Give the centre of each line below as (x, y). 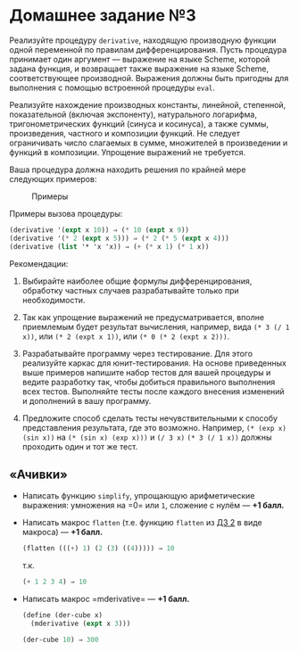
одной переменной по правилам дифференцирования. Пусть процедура (148, 49)
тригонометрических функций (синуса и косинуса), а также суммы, (139, 124)
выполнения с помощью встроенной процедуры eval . (112, 87)
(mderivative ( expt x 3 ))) (81, 623)
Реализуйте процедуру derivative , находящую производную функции (143, 40)
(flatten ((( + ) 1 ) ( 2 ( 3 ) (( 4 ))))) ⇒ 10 (98, 549)
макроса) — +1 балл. (62, 532)
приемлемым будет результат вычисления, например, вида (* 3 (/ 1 (156, 326)
